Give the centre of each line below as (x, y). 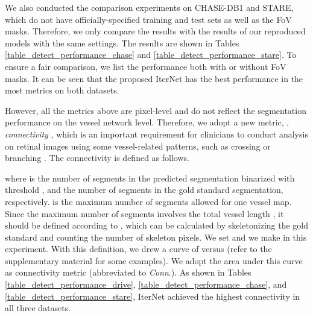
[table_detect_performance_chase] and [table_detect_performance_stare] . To (151, 55)
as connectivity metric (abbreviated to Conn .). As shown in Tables (128, 272)
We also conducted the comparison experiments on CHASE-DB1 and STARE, (149, 7)
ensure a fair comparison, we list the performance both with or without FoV (146, 66)
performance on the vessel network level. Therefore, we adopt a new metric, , (147, 122)
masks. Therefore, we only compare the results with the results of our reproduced (155, 31)
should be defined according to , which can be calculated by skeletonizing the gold (157, 225)
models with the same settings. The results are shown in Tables (122, 43)
